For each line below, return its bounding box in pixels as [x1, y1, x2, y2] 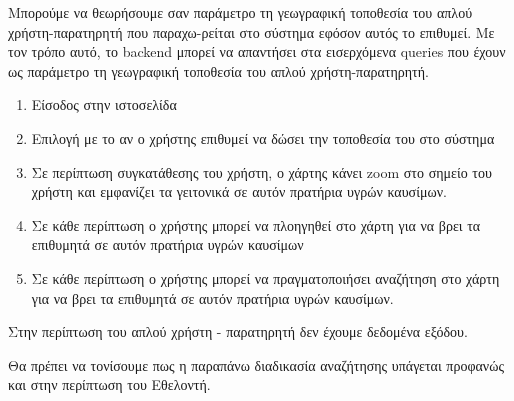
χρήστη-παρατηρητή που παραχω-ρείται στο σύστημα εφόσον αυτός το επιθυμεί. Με [8, 21, 495, 42]
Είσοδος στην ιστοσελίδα [31, 94, 177, 115]
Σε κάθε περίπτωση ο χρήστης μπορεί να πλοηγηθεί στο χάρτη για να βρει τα [31, 214, 481, 235]
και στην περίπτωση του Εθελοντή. [8, 374, 211, 395]
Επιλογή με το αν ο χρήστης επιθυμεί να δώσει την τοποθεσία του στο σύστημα [31, 127, 495, 148]
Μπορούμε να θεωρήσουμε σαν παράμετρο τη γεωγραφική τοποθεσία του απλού [8, 2, 473, 22]
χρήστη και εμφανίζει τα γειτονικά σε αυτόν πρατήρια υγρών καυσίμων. [31, 181, 447, 202]
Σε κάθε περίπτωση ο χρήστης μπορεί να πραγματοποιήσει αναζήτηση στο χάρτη [31, 267, 500, 288]
